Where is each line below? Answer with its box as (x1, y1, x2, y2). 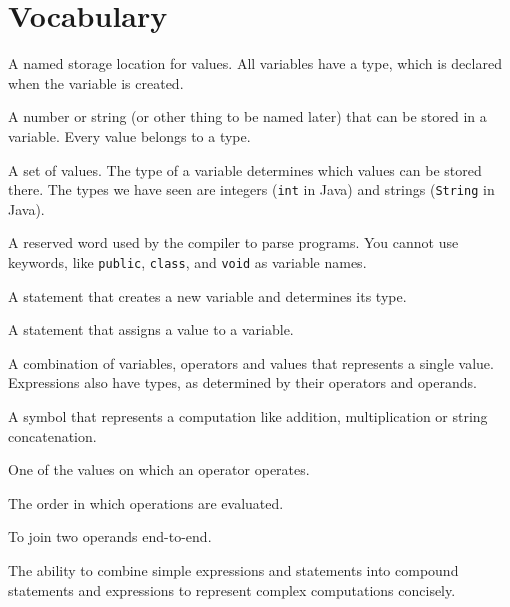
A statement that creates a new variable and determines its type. (8, 285, 407, 306)
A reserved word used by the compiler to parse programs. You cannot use (8, 232, 459, 253)
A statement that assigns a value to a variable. (8, 319, 294, 340)
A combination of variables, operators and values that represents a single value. (8, 352, 494, 373)
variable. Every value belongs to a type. (8, 125, 251, 146)
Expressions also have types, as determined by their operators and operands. (8, 372, 477, 393)
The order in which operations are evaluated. (8, 492, 284, 513)
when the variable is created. (8, 72, 184, 93)
